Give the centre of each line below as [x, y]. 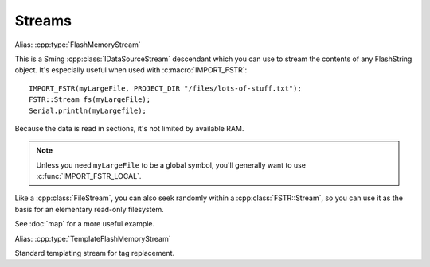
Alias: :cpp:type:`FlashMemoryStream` [78, 44]
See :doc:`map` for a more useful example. [85, 224]
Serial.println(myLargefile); [88, 110]
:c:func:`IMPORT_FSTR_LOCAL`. [89, 176]
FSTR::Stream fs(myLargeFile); [90, 100]
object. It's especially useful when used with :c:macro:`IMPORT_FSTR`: [131, 70]
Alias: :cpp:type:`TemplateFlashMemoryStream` [93, 238]
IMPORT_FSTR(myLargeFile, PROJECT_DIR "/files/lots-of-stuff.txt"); [165, 88]
